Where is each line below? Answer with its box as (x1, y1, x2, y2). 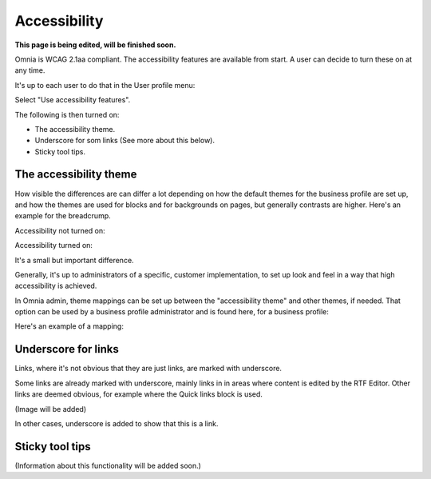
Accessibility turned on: (14, 241, 93, 250)
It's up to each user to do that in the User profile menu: (14, 80, 196, 90)
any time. (14, 66, 45, 75)
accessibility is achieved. (14, 281, 97, 291)
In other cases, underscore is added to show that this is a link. (14, 418, 219, 428)
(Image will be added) (14, 404, 87, 413)
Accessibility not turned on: (14, 226, 105, 235)
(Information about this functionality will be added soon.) (14, 461, 201, 470)
